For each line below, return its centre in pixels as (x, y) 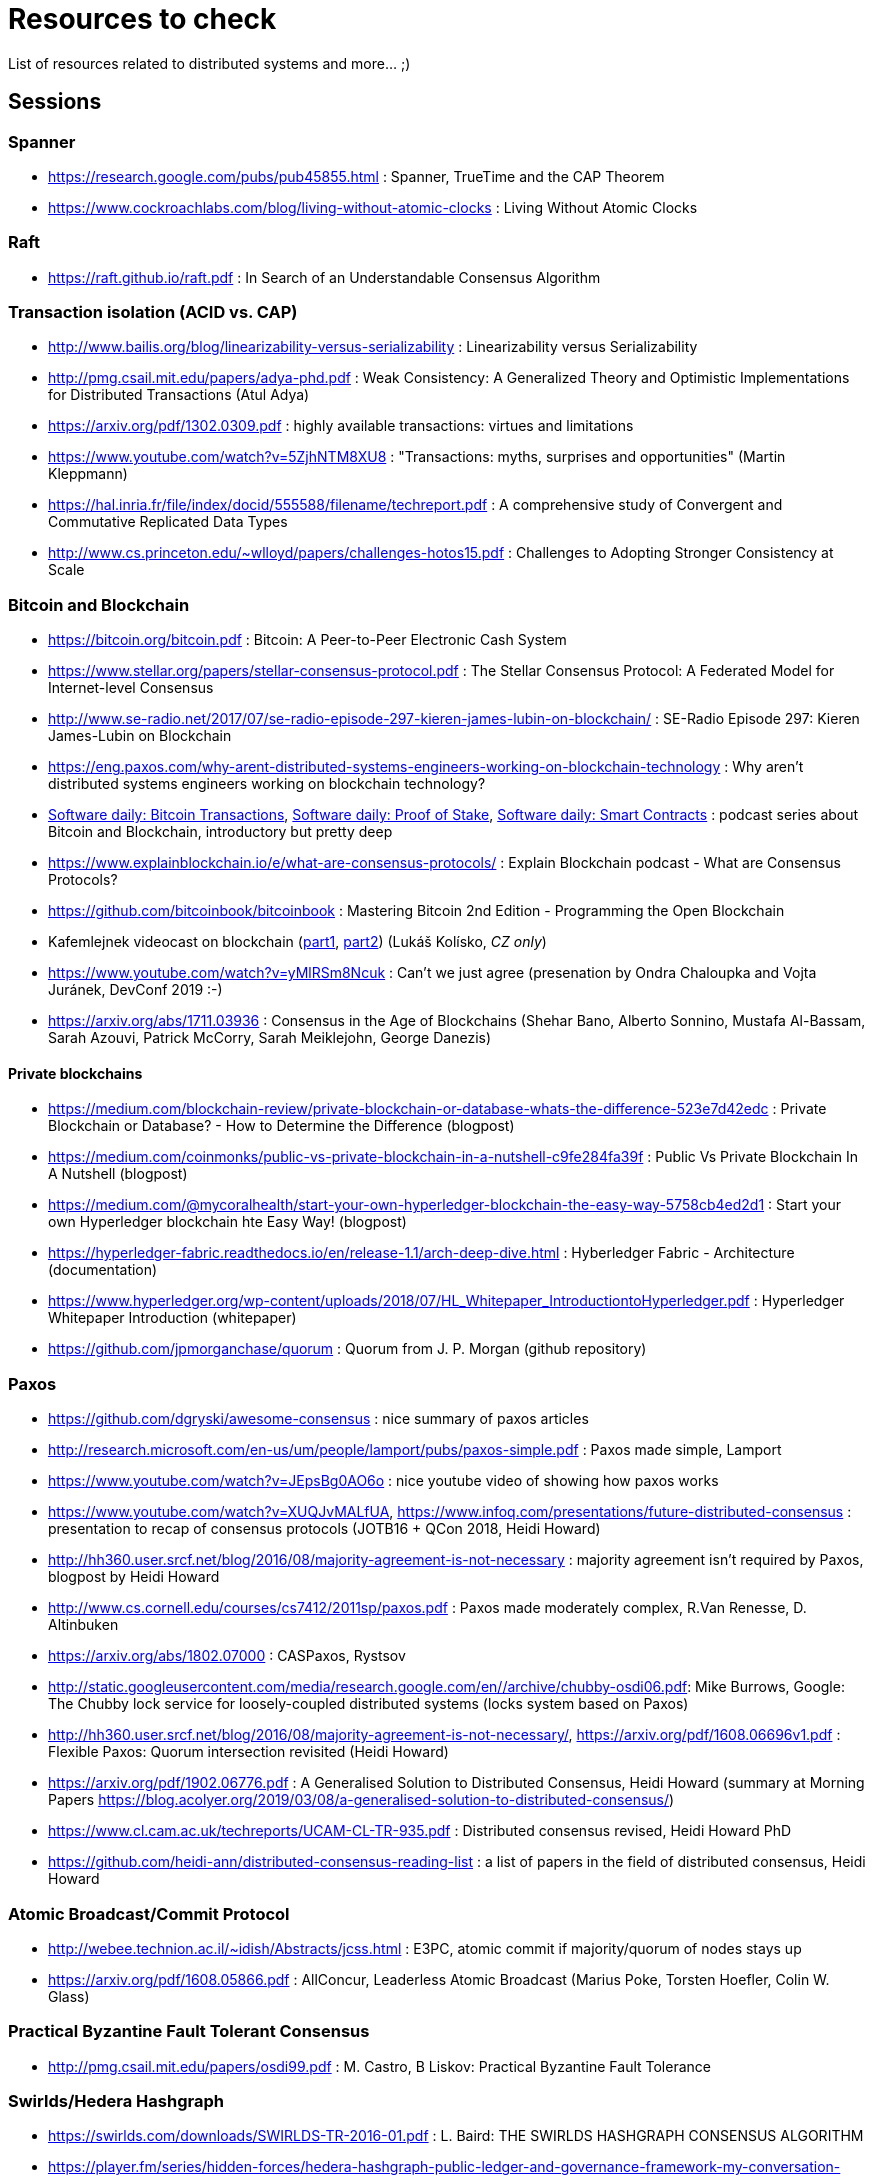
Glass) (69, 1996)
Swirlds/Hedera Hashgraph (116, 2101)
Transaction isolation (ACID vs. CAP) (153, 312)
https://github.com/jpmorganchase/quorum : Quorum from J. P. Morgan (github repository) (347, 1349)
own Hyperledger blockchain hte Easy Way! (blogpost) (227, 1222)
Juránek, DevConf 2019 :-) (135, 990)
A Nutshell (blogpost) (118, 1174)
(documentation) (103, 1270)
